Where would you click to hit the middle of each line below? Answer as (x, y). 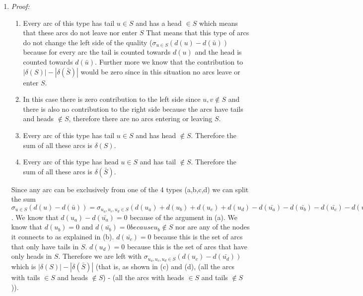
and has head (156, 135)
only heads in (32, 256)
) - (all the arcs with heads (144, 277)
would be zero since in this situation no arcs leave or (160, 71)
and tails (215, 277)
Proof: (20, 6)
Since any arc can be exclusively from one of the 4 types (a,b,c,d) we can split (130, 189)
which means (218, 23)
